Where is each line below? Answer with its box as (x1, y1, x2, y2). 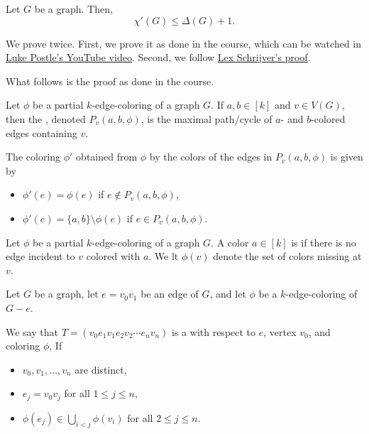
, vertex (263, 324, 297, 339)
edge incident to (6, 249, 75, 264)
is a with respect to (172, 324, 256, 339)
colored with (86, 249, 141, 264)
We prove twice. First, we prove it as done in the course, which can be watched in (6, 36, 362, 50)
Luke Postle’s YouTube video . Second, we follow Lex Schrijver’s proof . (6, 50, 311, 65)
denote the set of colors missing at (213, 249, 362, 264)
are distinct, (75, 362, 127, 376)
